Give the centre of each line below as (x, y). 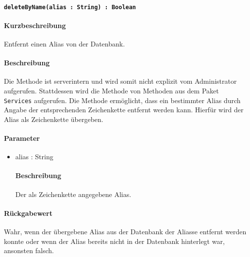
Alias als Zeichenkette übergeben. (54, 119)
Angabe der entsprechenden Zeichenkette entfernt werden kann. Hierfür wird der (124, 110)
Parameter (22, 138)
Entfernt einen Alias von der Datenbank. (65, 44)
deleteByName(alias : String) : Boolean (70, 7)
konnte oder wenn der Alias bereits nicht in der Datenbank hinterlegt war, (114, 241)
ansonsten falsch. (29, 250)
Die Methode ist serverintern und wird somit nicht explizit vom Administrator (120, 81)
